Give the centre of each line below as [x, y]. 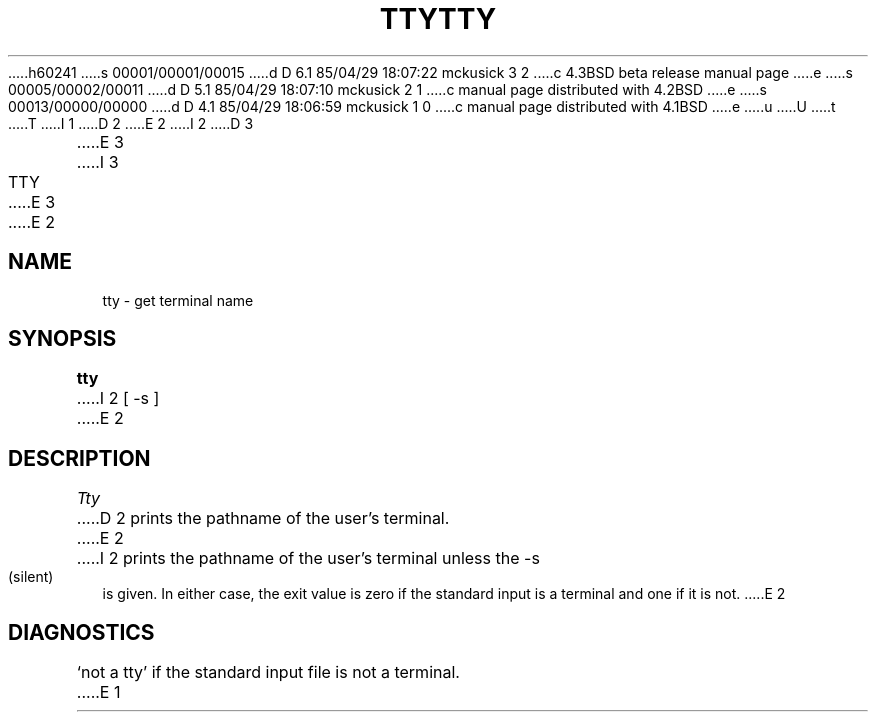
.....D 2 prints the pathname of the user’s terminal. [263, 518]
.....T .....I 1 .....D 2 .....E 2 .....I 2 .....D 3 [131, 123]
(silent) [31, 577]
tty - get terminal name [178, 300]
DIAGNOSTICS [81, 632]
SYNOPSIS [62, 339]
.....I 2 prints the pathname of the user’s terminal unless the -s [308, 558]
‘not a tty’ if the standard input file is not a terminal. [268, 672]
